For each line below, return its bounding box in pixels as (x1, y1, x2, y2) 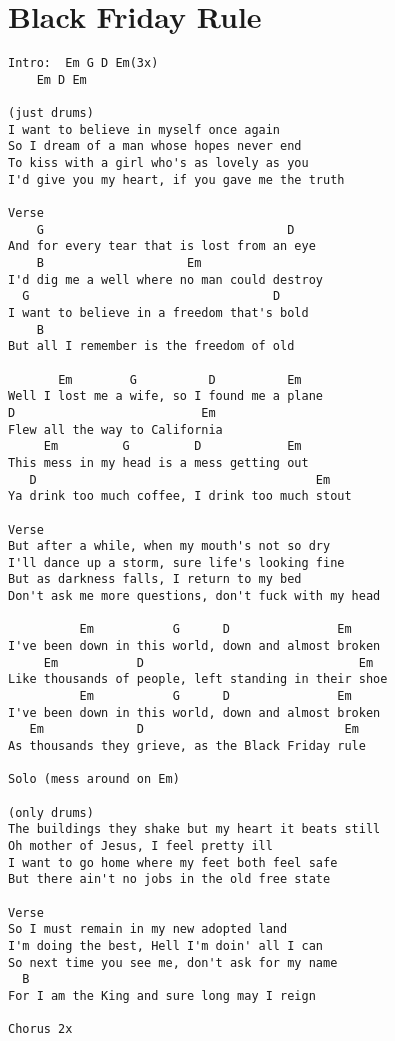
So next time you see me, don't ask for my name (8, 955, 338, 970)
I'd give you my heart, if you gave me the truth (8, 172, 345, 187)
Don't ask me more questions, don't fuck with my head (8, 589, 381, 604)
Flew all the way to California (8, 422, 223, 437)
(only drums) (8, 805, 94, 820)
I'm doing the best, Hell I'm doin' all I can (8, 938, 323, 953)
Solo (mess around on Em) (8, 772, 180, 787)
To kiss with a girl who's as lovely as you (8, 156, 309, 171)
